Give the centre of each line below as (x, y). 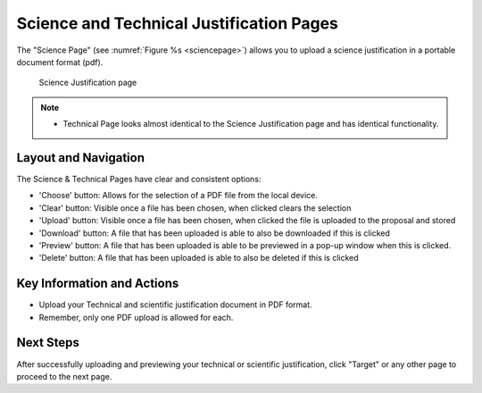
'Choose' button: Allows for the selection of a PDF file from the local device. (179, 196)
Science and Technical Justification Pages (178, 23)
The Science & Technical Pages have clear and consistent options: (139, 180)
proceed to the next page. (64, 376)
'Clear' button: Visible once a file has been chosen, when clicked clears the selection (195, 208)
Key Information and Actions (98, 284)
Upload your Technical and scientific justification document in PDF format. (175, 305)
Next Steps (48, 343)
